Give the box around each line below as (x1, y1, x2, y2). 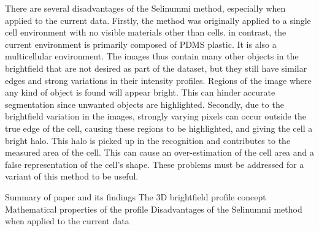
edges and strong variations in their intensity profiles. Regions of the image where (5, 74, 312, 86)
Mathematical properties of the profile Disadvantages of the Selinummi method (5, 202, 302, 215)
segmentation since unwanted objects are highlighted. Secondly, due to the (5, 97, 284, 110)
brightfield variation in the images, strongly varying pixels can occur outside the (5, 110, 306, 123)
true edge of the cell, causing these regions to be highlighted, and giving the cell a (5, 121, 313, 134)
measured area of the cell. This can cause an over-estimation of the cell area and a (5, 146, 314, 159)
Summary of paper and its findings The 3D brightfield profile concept (5, 190, 266, 203)
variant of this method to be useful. (5, 170, 139, 183)
